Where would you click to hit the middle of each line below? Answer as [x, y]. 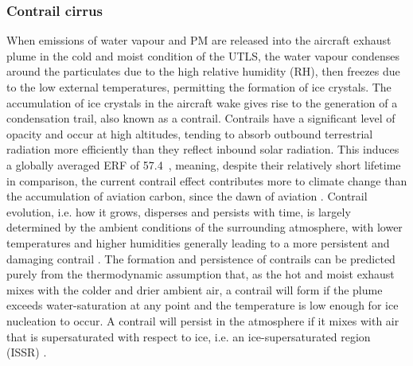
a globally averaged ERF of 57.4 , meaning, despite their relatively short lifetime [204, 164]
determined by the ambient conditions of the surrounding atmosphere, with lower [205, 227]
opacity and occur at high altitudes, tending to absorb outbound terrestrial [190, 133]
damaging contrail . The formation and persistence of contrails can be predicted [201, 258]
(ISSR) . [27, 352]
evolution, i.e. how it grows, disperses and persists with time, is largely [179, 211]
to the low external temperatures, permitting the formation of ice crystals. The [199, 87]
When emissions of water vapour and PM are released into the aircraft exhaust [199, 40]
